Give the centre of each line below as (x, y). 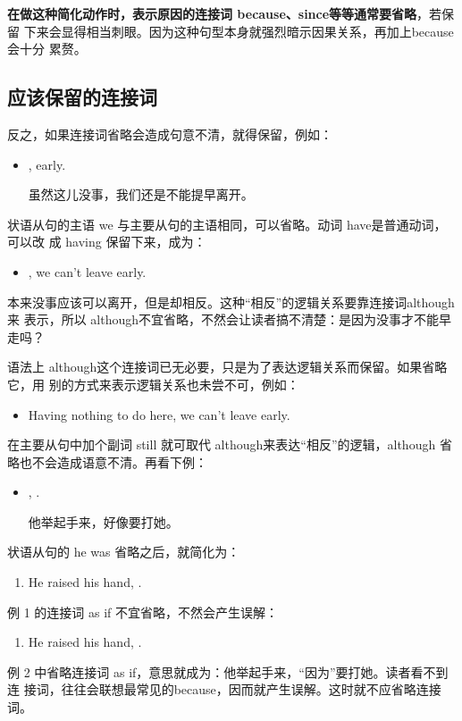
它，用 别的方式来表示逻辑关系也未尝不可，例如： (153, 384)
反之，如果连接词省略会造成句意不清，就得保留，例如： (170, 134)
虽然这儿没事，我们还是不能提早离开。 (141, 194)
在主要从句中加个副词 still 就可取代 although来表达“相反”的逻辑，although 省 (230, 444)
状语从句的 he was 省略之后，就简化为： (124, 552)
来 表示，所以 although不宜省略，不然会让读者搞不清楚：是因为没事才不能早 (230, 319)
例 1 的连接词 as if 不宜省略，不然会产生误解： (143, 612)
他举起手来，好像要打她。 (103, 521)
